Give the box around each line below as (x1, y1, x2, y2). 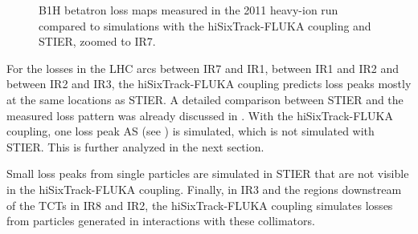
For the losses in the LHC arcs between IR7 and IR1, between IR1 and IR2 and (6, 59, 399, 76)
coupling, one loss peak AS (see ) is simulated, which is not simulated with (6, 123, 375, 139)
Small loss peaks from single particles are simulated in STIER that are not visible (6, 165, 409, 182)
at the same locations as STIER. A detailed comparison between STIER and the (6, 91, 404, 107)
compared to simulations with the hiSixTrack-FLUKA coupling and (39, 17, 371, 34)
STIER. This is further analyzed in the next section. (6, 138, 264, 155)
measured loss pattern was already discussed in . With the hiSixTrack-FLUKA (6, 107, 393, 123)
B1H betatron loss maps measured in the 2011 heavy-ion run (39, 2, 338, 18)
